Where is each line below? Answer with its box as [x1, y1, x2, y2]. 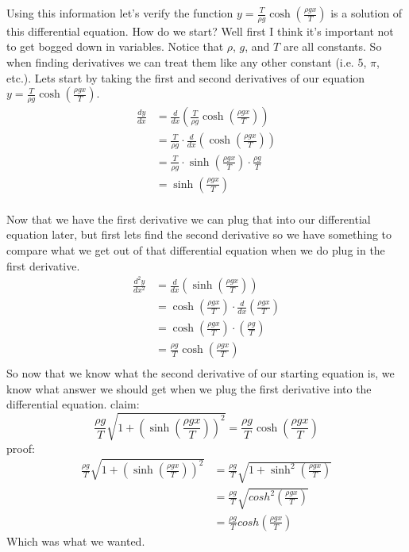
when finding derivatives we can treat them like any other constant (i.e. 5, [6, 54, 367, 71]
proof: [6, 439, 35, 456]
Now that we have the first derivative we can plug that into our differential [6, 210, 371, 227]
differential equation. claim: [6, 396, 140, 412]
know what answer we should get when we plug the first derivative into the [6, 380, 372, 397]
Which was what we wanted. [6, 532, 145, 549]
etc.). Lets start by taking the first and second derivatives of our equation [6, 69, 365, 86]
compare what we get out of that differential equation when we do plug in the [6, 242, 385, 259]
